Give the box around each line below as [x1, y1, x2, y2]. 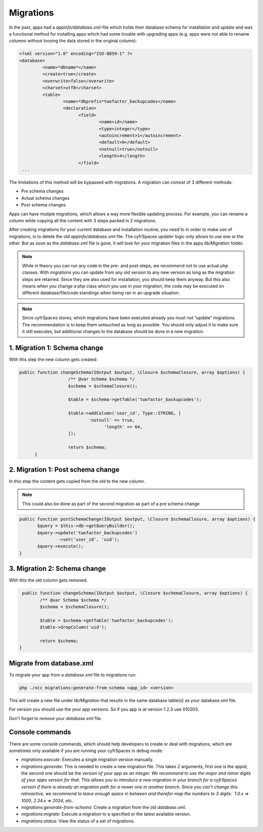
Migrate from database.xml [9, 659, 94, 667]
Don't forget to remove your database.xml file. [9, 715, 102, 721]
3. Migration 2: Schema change [9, 565, 106, 573]
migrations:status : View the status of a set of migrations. [21, 818, 135, 824]
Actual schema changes [21, 195, 70, 201]
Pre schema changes [21, 188, 64, 194]
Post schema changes [21, 202, 66, 208]
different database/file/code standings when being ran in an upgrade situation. [22, 290, 180, 296]
